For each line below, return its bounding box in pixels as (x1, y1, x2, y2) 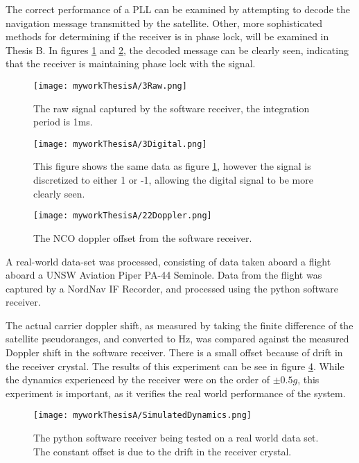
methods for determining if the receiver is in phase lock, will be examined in (6, 29, 329, 44)
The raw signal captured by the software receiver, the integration (33, 101, 310, 115)
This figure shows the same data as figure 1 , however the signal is (33, 159, 311, 173)
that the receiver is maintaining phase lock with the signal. (6, 56, 256, 71)
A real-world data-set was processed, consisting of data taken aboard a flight (6, 254, 331, 268)
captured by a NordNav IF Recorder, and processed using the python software (6, 281, 339, 295)
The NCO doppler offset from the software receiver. (33, 230, 252, 245)
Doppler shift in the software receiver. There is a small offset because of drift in (6, 345, 343, 360)
